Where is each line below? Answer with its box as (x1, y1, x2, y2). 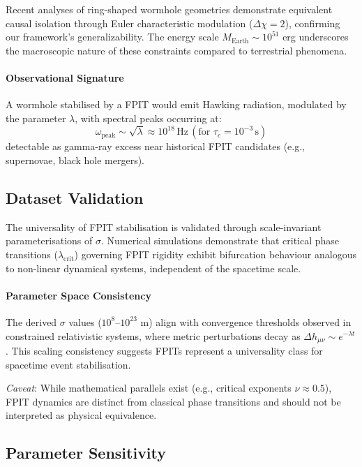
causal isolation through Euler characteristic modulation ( (6, 15, 253, 30)
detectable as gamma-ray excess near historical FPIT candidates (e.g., (6, 139, 306, 154)
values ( (68, 314, 102, 329)
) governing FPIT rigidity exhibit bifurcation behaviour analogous (74, 246, 356, 261)
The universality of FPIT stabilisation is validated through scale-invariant (6, 219, 322, 234)
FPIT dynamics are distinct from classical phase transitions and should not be (6, 394, 341, 408)
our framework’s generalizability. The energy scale (6, 29, 219, 44)
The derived (6, 314, 57, 329)
